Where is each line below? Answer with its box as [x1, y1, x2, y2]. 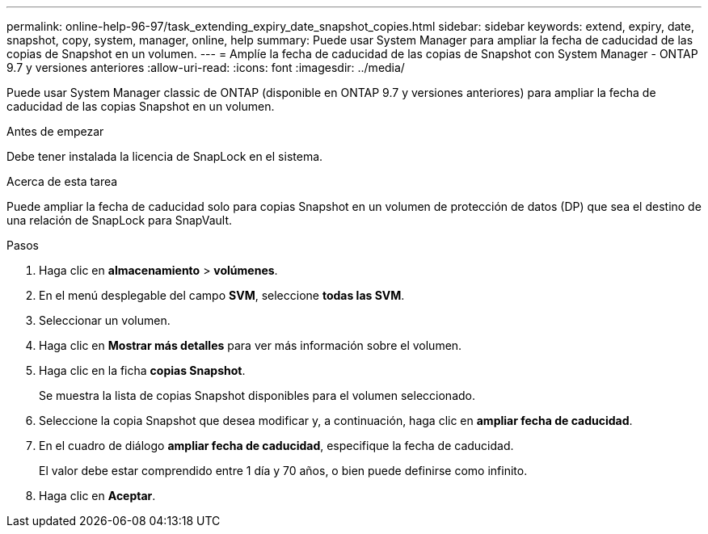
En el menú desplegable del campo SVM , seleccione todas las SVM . [39, 288, 405, 302]
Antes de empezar [6, 124, 104, 138]
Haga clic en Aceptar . [39, 489, 156, 502]
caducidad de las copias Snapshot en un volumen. [6, 99, 275, 113]
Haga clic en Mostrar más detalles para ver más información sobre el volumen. [39, 338, 462, 352]
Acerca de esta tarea [6, 174, 118, 188]
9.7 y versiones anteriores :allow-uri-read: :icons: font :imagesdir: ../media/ [6, 61, 405, 74]
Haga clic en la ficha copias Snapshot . [39, 364, 246, 377]
